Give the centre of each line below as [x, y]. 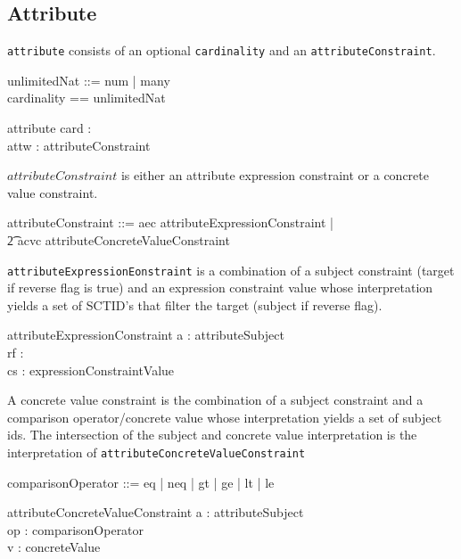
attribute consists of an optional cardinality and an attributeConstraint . [222, 50]
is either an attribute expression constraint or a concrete [275, 175]
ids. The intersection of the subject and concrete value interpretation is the [212, 435]
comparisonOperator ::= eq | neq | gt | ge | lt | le [141, 482]
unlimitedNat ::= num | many [89, 80]
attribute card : [49, 128]
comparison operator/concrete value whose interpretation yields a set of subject [225, 417]
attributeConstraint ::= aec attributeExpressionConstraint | [170, 222]
